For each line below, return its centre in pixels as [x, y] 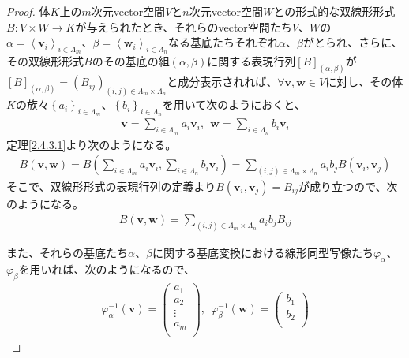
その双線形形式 [45, 61]
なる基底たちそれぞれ [224, 42]
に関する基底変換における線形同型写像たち [263, 252]
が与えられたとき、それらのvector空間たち [184, 26]
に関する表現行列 [251, 61]
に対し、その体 [364, 82]
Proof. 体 [28, 11]
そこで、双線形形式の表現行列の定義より [111, 186]
